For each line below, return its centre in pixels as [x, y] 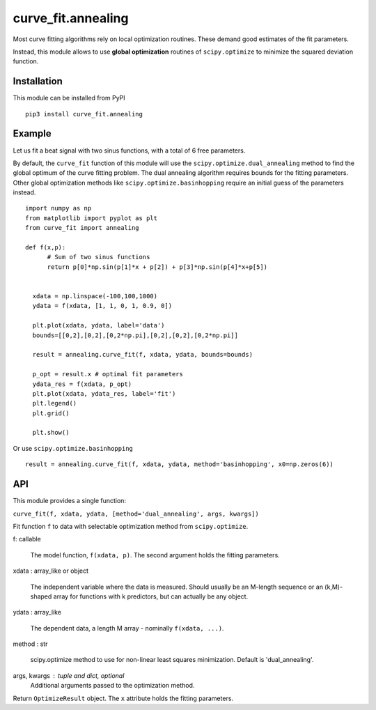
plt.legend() [55, 403]
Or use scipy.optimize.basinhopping [73, 448]
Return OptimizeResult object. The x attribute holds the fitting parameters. [123, 698]
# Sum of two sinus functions [99, 257]
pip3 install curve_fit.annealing [84, 114]
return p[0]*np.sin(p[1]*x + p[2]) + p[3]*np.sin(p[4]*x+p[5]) [157, 267]
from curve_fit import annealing [82, 228]
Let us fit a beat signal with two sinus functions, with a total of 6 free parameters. [129, 151]
